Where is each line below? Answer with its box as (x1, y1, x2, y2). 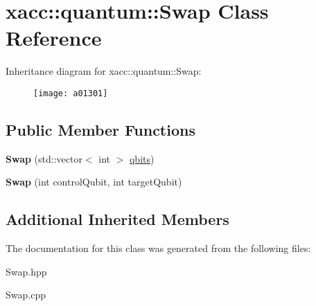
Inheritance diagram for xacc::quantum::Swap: (6, 64, 202, 78)
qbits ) (129, 151, 155, 165)
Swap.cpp (6, 287, 46, 302)
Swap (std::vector (6, 151, 82, 165)
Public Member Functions (6, 118, 195, 140)
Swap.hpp (6, 264, 47, 278)
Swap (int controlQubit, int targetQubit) (6, 174, 182, 189)
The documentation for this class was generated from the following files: (6, 241, 311, 255)
